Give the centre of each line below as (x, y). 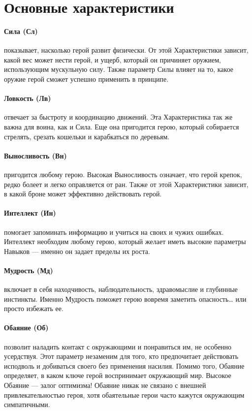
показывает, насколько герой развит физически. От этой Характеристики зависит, (126, 50)
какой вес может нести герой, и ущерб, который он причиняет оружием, (112, 59)
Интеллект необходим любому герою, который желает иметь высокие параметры (125, 241)
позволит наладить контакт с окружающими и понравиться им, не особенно (118, 346)
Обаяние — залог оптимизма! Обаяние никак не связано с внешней (105, 385)
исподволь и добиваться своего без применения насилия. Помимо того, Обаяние (124, 365)
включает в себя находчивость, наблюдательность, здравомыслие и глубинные (121, 289)
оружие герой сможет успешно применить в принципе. (86, 79)
